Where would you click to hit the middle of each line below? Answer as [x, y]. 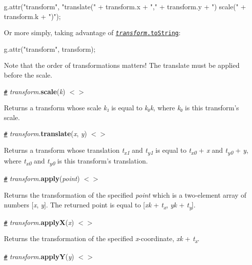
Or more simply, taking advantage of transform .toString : [92, 32]
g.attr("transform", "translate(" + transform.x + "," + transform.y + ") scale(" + [125, 6]
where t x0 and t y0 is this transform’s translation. [76, 162]
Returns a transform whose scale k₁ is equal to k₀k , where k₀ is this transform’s [122, 108]
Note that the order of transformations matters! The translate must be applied [122, 65]
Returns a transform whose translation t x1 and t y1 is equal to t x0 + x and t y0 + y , [126, 151]
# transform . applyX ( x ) [39, 222]
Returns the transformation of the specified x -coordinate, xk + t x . [102, 239]
